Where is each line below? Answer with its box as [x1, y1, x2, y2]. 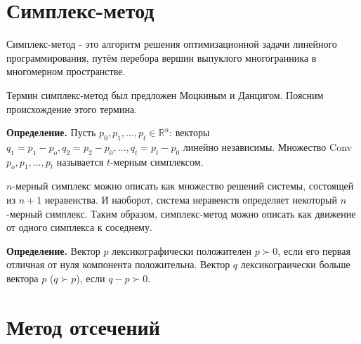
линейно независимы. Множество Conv [183, 139, 352, 154]
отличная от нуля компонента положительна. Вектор [6, 257, 230, 272]
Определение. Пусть [6, 125, 96, 140]
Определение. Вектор [6, 243, 100, 258]
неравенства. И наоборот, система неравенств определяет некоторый [44, 192, 338, 207]
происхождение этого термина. [6, 101, 138, 116]
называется [56, 154, 104, 168]
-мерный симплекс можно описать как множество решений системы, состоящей [12, 178, 354, 193]
